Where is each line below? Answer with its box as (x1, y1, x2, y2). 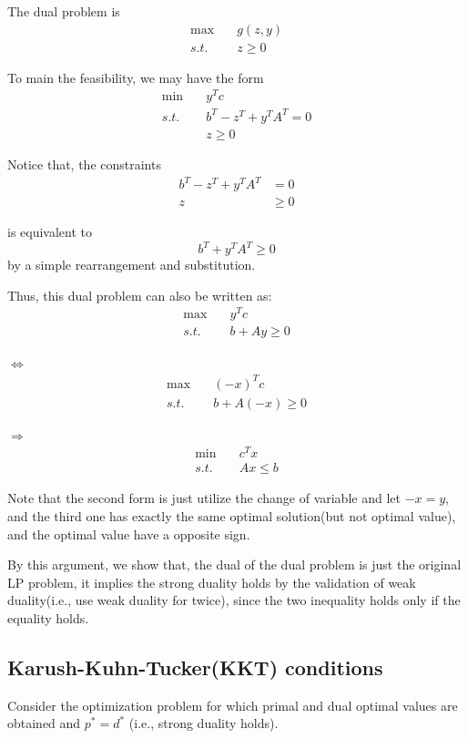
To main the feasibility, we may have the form (7, 67, 264, 87)
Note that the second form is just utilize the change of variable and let (7, 488, 401, 508)
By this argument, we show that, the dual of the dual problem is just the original (7, 555, 462, 574)
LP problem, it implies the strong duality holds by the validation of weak (7, 572, 416, 591)
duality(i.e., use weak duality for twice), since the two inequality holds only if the (7, 590, 461, 610)
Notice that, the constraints (7, 154, 161, 173)
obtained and (7, 713, 81, 733)
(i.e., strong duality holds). (128, 713, 279, 733)
